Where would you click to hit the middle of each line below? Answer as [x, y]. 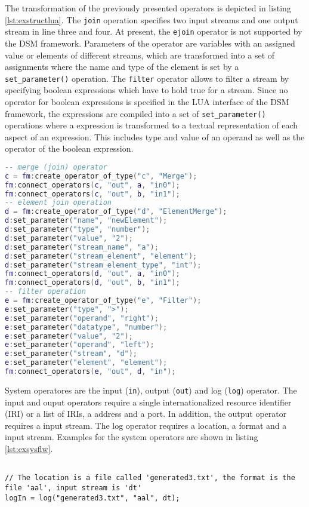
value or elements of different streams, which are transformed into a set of [140, 55]
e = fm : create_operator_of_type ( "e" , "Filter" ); [103, 301]
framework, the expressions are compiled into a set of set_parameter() [135, 113]
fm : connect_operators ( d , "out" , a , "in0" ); [92, 274]
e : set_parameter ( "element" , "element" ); [86, 363]
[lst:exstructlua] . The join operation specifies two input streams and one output [152, 19]
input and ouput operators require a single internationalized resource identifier [148, 402]
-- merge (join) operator [56, 167]
